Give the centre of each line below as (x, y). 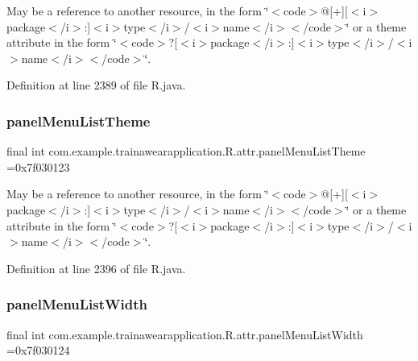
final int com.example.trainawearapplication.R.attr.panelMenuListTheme (186, 151)
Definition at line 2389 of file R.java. (96, 85)
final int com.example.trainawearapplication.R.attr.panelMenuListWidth (185, 334)
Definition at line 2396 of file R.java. (96, 268)
